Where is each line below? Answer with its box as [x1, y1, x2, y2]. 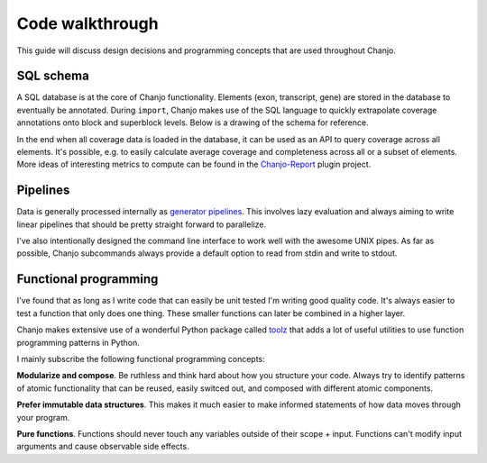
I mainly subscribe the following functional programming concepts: [16, 353, 265, 364]
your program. [16, 412, 70, 422]
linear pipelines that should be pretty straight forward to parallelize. [16, 219, 267, 230]
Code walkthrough [16, 14, 159, 33]
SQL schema [16, 68, 89, 84]
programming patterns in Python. [16, 337, 140, 348]
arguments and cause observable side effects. [16, 441, 189, 452]
